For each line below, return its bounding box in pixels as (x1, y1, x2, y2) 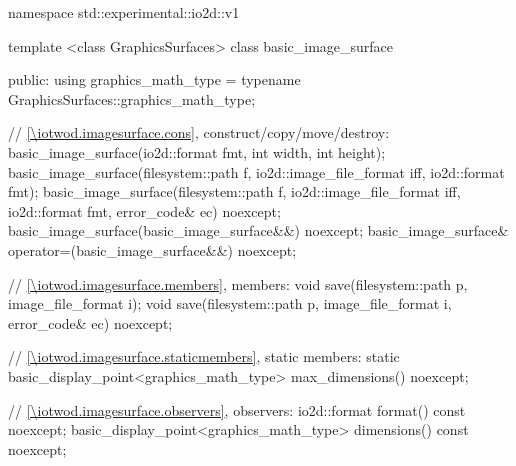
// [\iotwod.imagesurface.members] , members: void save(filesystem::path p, (8, 273, 468, 294)
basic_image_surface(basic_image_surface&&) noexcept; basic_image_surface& (8, 220, 509, 241)
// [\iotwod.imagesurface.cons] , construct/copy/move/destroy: (8, 122, 390, 143)
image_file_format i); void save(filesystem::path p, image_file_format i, (8, 293, 452, 314)
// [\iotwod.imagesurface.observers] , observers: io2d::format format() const (8, 399, 466, 420)
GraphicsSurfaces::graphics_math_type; (8, 88, 256, 109)
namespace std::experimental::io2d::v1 (8, 2, 240, 22)
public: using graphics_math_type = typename (8, 69, 301, 90)
